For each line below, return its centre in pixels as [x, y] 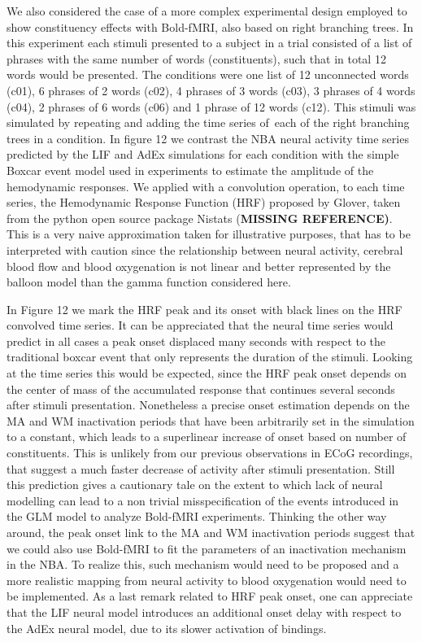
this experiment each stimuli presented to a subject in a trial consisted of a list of [209, 43]
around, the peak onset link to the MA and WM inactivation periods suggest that [211, 532]
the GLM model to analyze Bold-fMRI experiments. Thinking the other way [197, 516]
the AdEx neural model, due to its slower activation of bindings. [167, 628]
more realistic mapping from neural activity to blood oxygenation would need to [207, 580]
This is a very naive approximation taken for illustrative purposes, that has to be [209, 234]
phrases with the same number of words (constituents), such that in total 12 [196, 58]
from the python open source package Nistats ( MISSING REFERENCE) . [200, 218]
